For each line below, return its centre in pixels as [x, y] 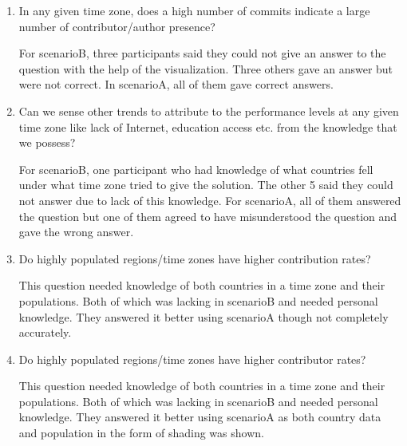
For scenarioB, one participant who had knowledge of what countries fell [196, 169]
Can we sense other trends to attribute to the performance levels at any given [209, 111]
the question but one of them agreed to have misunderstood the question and [208, 216]
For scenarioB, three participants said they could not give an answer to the [202, 53]
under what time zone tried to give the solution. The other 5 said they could [206, 185]
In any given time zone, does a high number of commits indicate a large [194, 10]
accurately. [45, 332]
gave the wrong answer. [76, 232]
